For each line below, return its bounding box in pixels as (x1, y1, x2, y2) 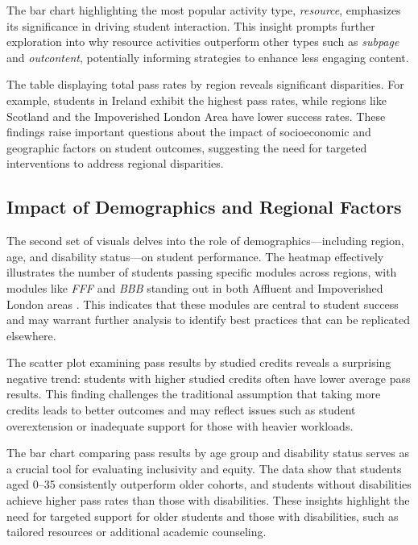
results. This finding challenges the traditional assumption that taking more (6, 385, 381, 402)
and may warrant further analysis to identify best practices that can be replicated (6, 311, 411, 328)
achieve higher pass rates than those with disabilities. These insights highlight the (6, 492, 410, 509)
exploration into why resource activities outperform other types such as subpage (6, 33, 399, 50)
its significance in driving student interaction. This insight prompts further (6, 17, 375, 34)
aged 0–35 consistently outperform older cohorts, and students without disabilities (6, 476, 412, 493)
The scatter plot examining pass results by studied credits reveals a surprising (6, 354, 391, 371)
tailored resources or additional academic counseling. (6, 523, 267, 540)
